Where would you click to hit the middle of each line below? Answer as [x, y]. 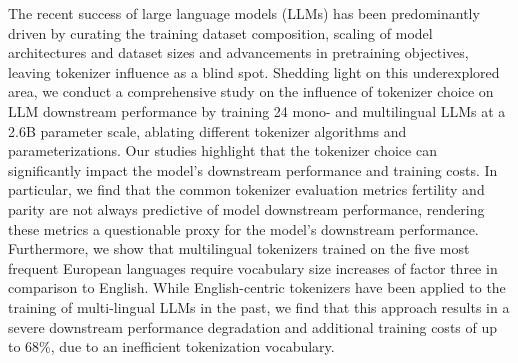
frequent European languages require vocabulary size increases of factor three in [253, 267]
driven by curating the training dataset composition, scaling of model [220, 32]
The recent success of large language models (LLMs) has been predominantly [244, 13]
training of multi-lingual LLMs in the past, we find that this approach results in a [259, 306]
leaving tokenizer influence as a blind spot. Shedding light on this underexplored [254, 71]
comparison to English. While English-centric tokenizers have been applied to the [257, 287]
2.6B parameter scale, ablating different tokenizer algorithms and [207, 130]
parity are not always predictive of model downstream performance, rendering [246, 208]
